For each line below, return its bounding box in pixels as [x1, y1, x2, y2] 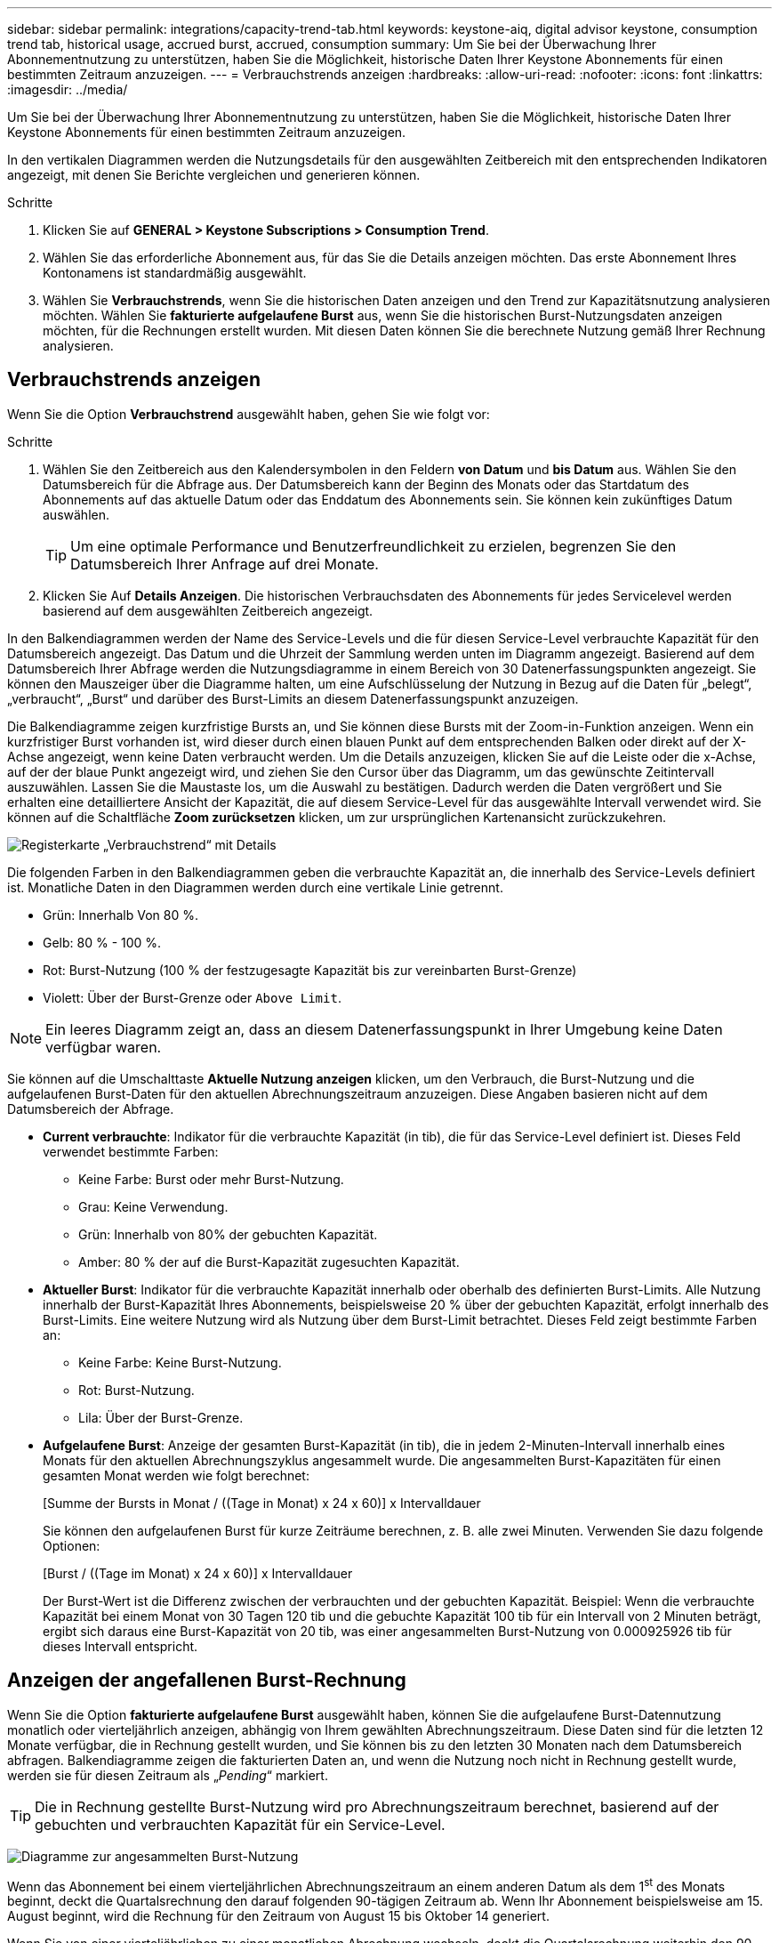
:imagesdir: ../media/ [7, 82, 128, 97]
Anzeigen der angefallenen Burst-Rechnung [7, 1669, 406, 1692]
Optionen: [43, 1537, 100, 1553]
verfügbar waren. [45, 1037, 162, 1056]
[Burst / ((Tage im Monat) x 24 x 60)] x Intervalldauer [43, 1565, 353, 1581]
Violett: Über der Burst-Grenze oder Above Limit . [43, 989, 341, 1005]
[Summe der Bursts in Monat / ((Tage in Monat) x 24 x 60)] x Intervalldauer [43, 1495, 481, 1511]
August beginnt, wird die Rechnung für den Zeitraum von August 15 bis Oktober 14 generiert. [7, 1908, 550, 1924]
